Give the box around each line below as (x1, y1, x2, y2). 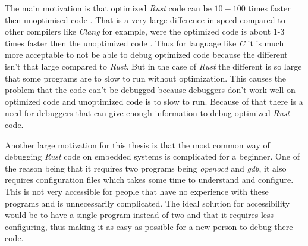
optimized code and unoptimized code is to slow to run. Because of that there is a (5, 95, 303, 107)
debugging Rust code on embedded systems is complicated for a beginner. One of (5, 150, 300, 163)
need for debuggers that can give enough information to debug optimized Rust (5, 107, 290, 119)
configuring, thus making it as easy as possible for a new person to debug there (5, 220, 293, 232)
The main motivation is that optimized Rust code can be (5, 2, 212, 14)
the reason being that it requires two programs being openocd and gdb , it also (5, 161, 287, 174)
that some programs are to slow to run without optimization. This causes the (5, 71, 287, 84)
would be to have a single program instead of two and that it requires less (5, 208, 274, 221)
